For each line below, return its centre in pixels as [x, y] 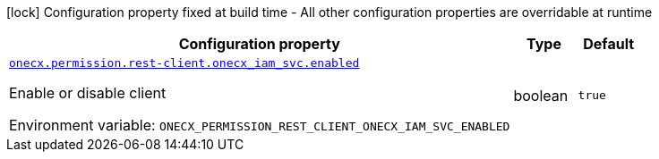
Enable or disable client [88, 93]
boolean [541, 95]
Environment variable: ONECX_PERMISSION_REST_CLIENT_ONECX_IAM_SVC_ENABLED [260, 125]
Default [609, 44]
